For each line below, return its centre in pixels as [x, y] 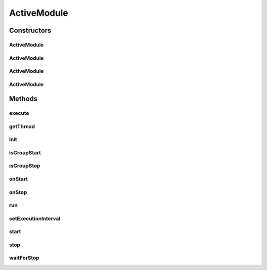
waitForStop [24, 258]
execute [19, 113]
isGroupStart [25, 152]
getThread [22, 126]
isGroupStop [25, 166]
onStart [19, 179]
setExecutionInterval [35, 219]
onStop [18, 192]
